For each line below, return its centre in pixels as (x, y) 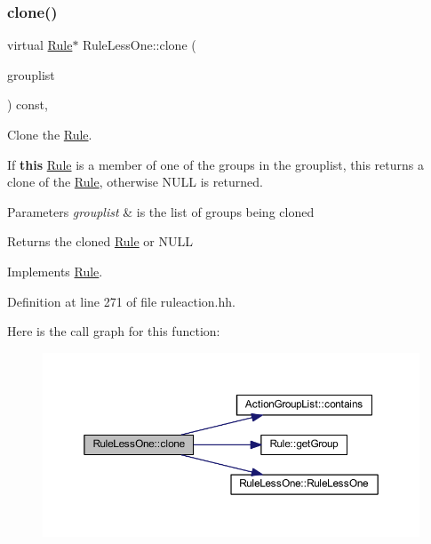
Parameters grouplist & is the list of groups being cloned (161, 211)
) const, (28, 104)
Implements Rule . (55, 271)
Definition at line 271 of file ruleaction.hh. (121, 301)
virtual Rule (40, 45)
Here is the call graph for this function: (114, 331)
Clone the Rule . (50, 134)
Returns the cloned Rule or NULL (100, 241)
